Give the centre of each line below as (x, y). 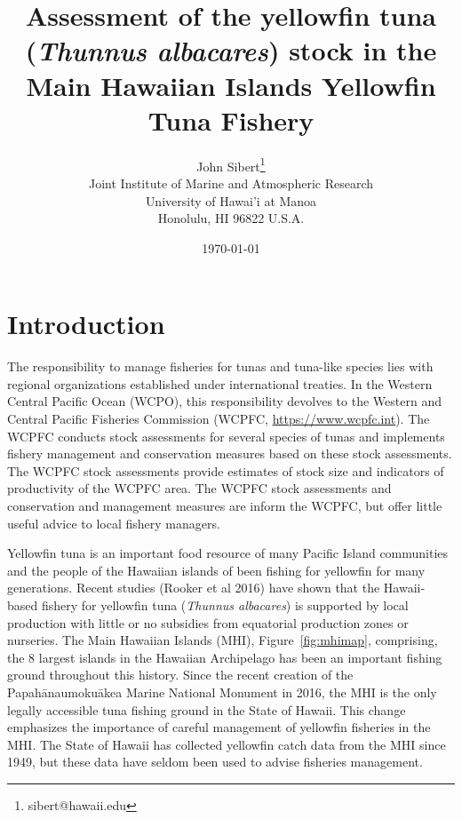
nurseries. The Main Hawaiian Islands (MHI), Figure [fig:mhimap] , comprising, (223, 640)
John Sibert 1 (231, 164)
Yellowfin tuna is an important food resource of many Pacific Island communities (228, 553)
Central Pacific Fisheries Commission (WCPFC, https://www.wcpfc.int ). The (219, 419)
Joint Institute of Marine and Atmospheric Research (231, 183)
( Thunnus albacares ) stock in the (231, 51)
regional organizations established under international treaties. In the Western (220, 383)
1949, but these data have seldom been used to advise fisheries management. (215, 762)
